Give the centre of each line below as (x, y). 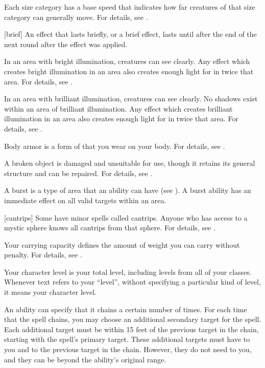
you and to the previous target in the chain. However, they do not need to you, (128, 349)
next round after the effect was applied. (66, 44)
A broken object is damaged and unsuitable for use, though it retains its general (130, 163)
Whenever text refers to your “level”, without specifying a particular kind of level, (132, 282)
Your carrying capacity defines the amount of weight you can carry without (122, 244)
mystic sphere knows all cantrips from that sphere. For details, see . (110, 228)
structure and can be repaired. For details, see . (78, 173)
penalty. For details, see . (43, 255)
